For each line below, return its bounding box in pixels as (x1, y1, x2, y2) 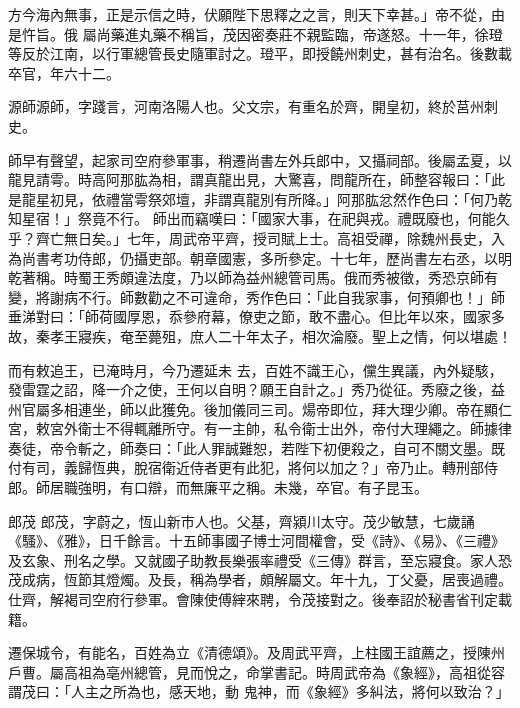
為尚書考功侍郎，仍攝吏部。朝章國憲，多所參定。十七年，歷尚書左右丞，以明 (8, 247, 512, 268)
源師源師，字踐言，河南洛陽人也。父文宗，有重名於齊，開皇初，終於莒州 (8, 96, 484, 117)
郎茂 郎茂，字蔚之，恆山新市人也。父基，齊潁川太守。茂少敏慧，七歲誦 (8, 510, 475, 531)
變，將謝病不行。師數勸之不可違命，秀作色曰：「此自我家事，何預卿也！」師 (8, 286, 505, 307)
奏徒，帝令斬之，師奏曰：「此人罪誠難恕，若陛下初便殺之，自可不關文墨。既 (8, 437, 505, 458)
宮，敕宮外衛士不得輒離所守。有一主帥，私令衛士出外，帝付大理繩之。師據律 (8, 418, 512, 439)
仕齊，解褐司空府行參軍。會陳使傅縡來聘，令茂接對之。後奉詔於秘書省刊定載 (8, 589, 512, 610)
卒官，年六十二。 (8, 62, 120, 83)
